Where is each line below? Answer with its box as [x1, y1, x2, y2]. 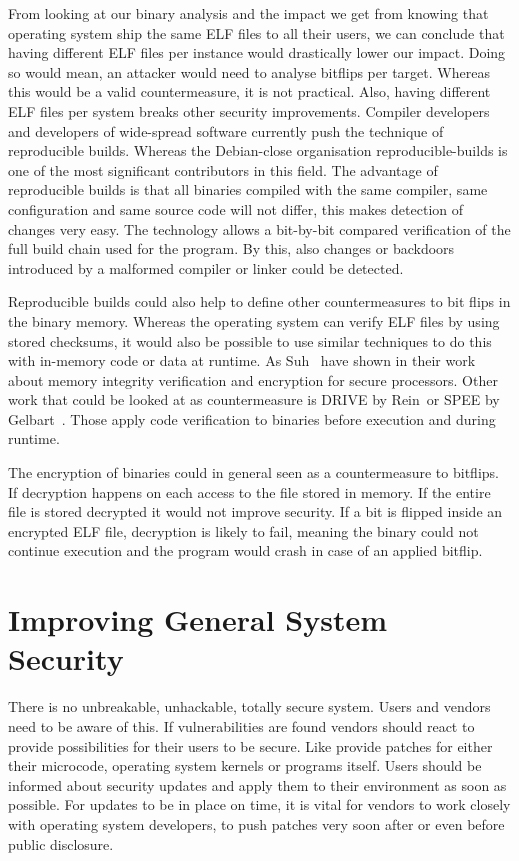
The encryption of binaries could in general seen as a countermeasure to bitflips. [8, 462, 499, 483]
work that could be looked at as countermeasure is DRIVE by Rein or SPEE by [8, 389, 500, 410]
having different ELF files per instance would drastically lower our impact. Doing [8, 42, 506, 63]
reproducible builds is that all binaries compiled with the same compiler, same [8, 179, 488, 200]
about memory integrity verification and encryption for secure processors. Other [8, 369, 498, 390]
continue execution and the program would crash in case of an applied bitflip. [8, 540, 483, 561]
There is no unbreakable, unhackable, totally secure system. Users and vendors [8, 696, 491, 717]
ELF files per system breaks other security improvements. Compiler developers [8, 100, 490, 121]
